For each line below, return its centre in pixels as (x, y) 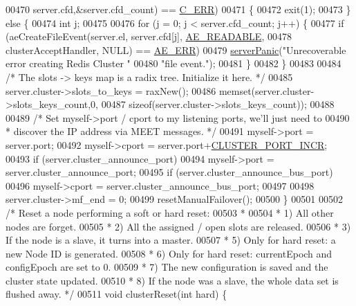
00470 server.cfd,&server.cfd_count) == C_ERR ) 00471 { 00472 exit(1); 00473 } (178, 9)
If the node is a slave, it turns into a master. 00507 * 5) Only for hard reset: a (171, 240)
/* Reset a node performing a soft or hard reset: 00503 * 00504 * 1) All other (170, 212)
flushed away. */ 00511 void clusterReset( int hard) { (116, 294)
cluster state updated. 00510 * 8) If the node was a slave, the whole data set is (172, 280)
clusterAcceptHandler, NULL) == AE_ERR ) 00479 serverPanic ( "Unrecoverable (176, 49)
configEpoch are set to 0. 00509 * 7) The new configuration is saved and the (167, 267)
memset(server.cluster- (266, 90)
